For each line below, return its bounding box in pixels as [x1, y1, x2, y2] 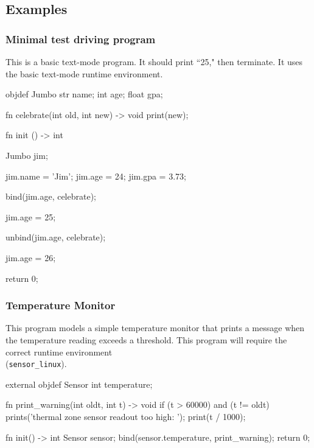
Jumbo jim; [5, 149, 48, 161]
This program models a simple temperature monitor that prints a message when [5, 321, 305, 334]
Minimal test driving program [5, 31, 156, 46]
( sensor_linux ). [5, 357, 67, 370]
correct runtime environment [5, 345, 113, 358]
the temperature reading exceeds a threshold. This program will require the [5, 333, 287, 346]
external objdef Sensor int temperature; [5, 377, 153, 390]
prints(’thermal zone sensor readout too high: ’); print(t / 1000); [5, 410, 246, 422]
